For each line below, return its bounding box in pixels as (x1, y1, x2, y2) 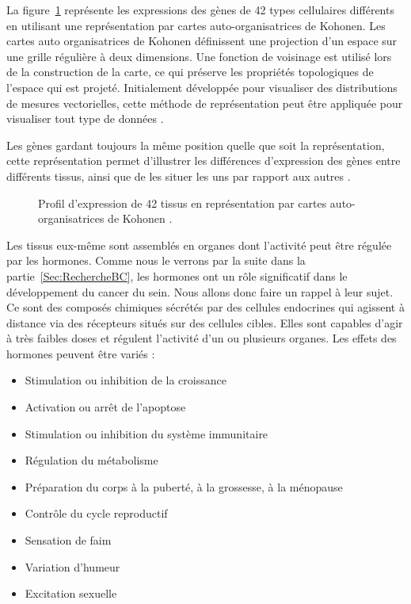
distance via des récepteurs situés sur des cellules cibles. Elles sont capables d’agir (6, 314, 403, 331)
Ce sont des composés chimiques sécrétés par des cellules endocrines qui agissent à (6, 299, 405, 315)
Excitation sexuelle (25, 585, 117, 602)
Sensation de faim (25, 532, 112, 549)
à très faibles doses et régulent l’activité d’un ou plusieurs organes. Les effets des (6, 330, 397, 346)
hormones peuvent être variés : (6, 345, 155, 361)
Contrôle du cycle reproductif (25, 505, 168, 522)
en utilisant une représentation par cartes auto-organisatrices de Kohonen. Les (6, 17, 386, 33)
